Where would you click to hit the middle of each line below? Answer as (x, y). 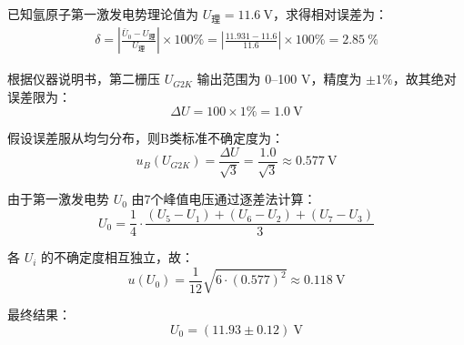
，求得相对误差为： (330, 14)
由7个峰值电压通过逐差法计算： (224, 199)
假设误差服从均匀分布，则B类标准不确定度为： (146, 138)
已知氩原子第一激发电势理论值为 (103, 14)
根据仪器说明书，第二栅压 (84, 79)
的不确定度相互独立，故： (118, 257)
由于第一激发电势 (58, 199)
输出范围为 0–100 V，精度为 (279, 79)
